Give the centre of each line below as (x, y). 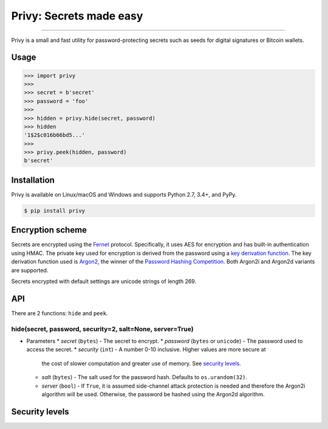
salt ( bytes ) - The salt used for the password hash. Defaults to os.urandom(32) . (145, 377)
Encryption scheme (49, 230)
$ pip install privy (54, 211)
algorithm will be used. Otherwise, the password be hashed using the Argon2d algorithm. (153, 394)
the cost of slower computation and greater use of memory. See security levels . (141, 363)
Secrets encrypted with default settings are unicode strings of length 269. (104, 281)
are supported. (30, 270)
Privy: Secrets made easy (77, 16)
